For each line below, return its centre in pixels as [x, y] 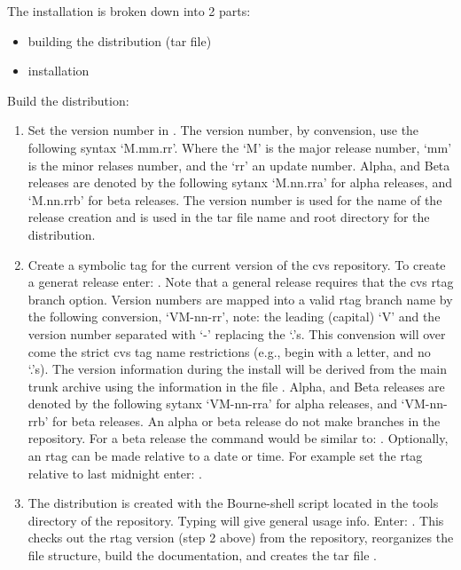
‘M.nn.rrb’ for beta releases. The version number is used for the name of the [235, 199]
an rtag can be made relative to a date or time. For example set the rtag [225, 456]
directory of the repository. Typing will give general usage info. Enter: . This [236, 520]
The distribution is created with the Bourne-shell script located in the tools [233, 503]
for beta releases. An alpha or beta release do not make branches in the [246, 420]
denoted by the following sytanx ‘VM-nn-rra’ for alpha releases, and [212, 404]
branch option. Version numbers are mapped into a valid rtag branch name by [240, 299]
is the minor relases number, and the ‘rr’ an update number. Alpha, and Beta [239, 165]
